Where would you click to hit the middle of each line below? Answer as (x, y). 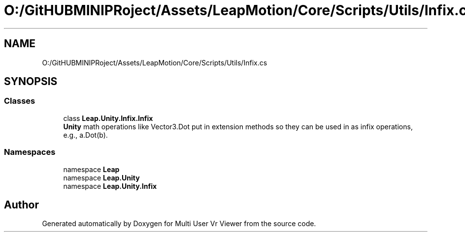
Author (21, 205)
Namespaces (30, 152)
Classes (20, 101)
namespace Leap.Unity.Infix (110, 186)
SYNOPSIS (31, 82)
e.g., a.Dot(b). (85, 135)
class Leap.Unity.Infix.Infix (108, 118)
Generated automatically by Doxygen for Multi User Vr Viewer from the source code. (179, 224)
